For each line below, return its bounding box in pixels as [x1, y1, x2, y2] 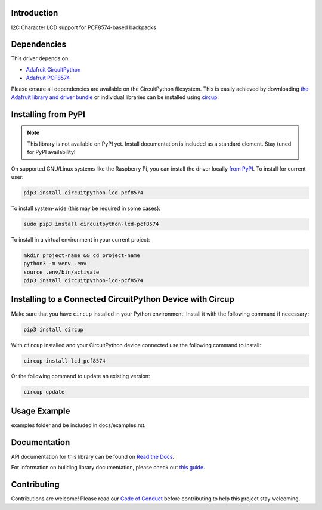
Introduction [11, 8, 58, 18]
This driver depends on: [11, 55, 70, 62]
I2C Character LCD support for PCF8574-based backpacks [11, 24, 156, 31]
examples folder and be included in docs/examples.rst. [11, 421, 146, 429]
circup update [23, 388, 65, 395]
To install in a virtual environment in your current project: [11, 236, 150, 243]
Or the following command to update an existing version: [11, 373, 150, 380]
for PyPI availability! [27, 149, 76, 156]
